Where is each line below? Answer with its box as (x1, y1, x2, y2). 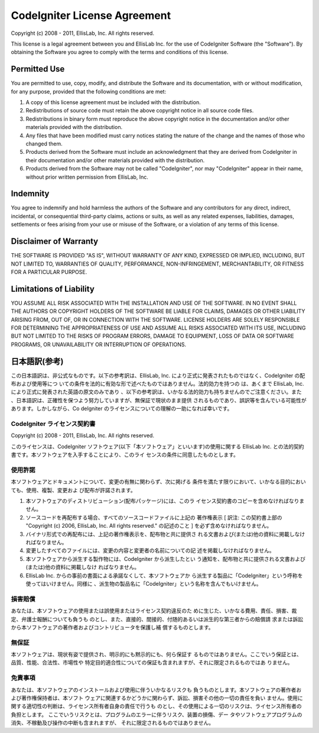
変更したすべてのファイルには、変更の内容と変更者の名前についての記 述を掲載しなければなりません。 (25, 547, 275, 554)
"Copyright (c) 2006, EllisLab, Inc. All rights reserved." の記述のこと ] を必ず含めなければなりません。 (25, 522, 272, 529)
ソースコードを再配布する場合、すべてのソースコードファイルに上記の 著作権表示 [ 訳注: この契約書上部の (25, 514, 282, 521)
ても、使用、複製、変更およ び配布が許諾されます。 (11, 486, 136, 493)
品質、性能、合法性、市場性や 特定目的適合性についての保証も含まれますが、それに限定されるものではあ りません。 (11, 659, 293, 666)
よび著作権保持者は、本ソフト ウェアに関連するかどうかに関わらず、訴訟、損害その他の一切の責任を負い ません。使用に (11, 694, 304, 701)
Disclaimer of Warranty (11, 237, 99, 247)
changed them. (25, 140, 63, 147)
